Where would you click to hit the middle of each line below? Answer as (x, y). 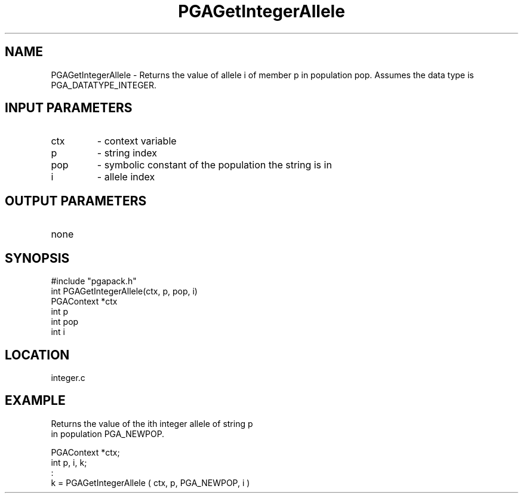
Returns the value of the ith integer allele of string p (152, 423)
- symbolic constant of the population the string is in (214, 165)
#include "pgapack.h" (94, 281)
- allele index (126, 177)
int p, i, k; (69, 462)
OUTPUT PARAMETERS (76, 201)
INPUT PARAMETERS (69, 108)
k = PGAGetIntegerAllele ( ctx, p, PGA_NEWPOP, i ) (150, 482)
